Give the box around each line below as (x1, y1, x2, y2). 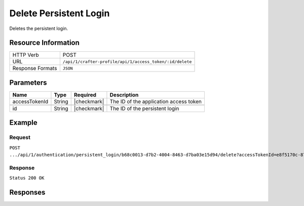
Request (9, 134, 30, 141)
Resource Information (9, 39, 80, 47)
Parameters (9, 78, 47, 87)
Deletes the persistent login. (9, 25, 68, 31)
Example (9, 118, 37, 127)
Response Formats (12, 65, 57, 72)
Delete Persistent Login (9, 8, 110, 19)
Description (109, 91, 139, 98)
